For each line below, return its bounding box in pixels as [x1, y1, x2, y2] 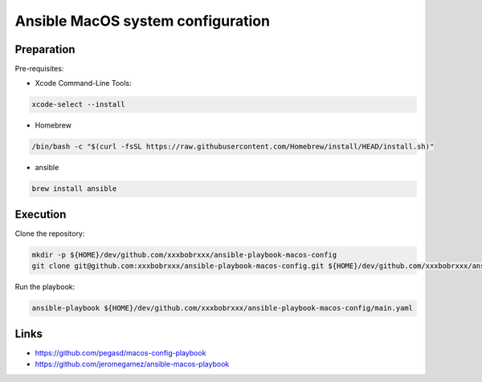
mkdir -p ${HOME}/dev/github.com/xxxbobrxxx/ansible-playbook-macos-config [31, 250, 337, 259]
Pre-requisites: [14, 64, 64, 74]
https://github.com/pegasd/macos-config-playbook [35, 347, 206, 357]
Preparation [14, 43, 76, 56]
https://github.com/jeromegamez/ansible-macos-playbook [35, 360, 230, 369]
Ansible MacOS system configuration [14, 12, 271, 30]
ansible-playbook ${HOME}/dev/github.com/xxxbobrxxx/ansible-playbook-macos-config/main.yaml [31, 303, 414, 313]
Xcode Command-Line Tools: [35, 79, 132, 88]
